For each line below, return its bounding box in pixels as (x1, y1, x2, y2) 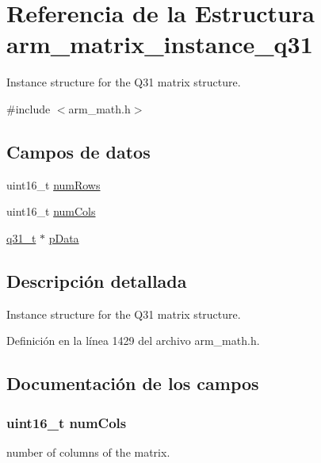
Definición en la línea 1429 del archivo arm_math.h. (6, 332, 260, 349)
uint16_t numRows (6, 176, 101, 193)
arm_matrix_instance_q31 (6, 28, 313, 60)
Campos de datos (6, 139, 151, 163)
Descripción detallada (6, 268, 187, 293)
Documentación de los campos (6, 371, 259, 396)
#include (6, 100, 51, 117)
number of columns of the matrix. (6, 443, 170, 460)
